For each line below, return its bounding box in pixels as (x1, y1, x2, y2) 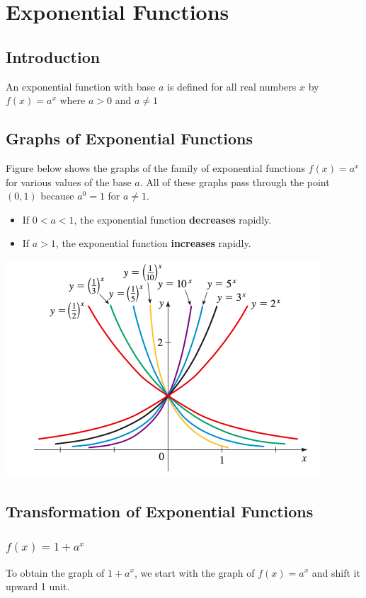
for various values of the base (6, 174, 132, 189)
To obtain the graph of (6, 565, 105, 580)
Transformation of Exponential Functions (6, 500, 314, 522)
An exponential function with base (6, 79, 156, 93)
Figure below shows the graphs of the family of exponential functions (6, 160, 305, 175)
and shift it (311, 565, 360, 580)
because (40, 188, 74, 203)
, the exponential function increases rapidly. (55, 236, 251, 251)
